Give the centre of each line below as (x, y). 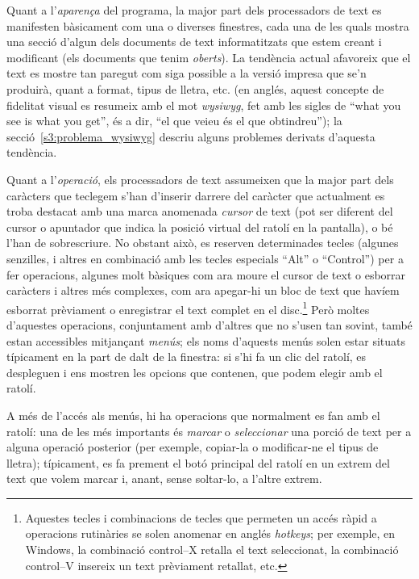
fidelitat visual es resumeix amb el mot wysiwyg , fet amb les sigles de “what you (204, 105)
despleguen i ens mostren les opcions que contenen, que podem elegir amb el (195, 372)
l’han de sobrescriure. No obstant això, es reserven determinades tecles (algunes (203, 243)
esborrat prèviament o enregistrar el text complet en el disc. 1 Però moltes (188, 308)
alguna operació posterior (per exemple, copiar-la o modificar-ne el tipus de (193, 447)
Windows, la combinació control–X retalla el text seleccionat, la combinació (212, 550)
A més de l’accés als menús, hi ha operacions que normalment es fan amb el (193, 415)
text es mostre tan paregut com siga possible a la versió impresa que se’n (187, 73)
